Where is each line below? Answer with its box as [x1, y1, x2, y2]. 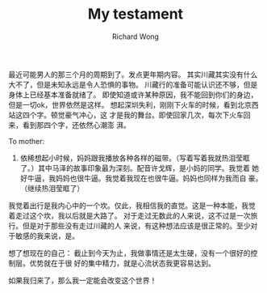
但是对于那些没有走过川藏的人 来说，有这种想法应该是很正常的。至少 [22, 220, 251, 231]
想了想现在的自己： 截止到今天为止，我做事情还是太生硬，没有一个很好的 [8, 248, 251, 257]
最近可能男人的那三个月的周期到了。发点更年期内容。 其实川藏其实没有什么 [8, 70, 258, 79]
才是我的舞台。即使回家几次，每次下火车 [108, 110, 244, 120]
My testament [87, 5, 184, 23]
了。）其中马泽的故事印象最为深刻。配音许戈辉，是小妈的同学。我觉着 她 [19, 163, 260, 172]
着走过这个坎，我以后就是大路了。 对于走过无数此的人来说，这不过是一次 [8, 210, 251, 220]
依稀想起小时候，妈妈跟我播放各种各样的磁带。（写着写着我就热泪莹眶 [19, 153, 250, 163]
